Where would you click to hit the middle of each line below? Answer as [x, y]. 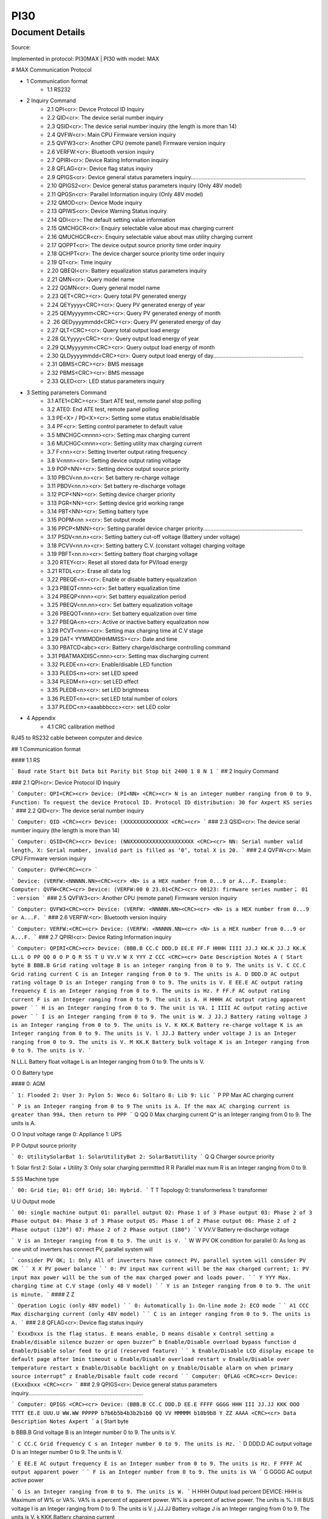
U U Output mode [33, 1201]
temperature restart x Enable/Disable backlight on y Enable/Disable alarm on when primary [152, 1368]
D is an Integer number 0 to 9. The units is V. [67, 1452]
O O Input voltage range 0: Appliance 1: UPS [67, 1134]
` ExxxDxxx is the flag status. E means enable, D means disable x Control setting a [143, 1334]
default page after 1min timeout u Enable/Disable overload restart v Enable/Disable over [151, 1359]
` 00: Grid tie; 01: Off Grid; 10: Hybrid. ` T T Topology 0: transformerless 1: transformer [139, 1190]
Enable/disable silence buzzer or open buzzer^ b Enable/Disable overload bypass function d [154, 1342]
